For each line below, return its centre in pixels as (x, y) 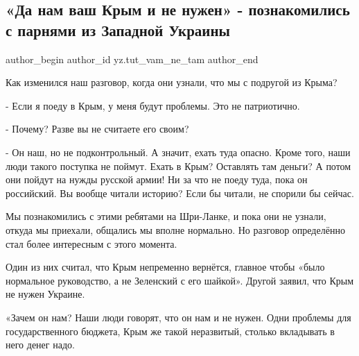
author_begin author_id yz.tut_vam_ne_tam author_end (132, 59)
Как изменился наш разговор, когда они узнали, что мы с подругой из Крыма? (172, 82)
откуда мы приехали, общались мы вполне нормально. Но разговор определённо (175, 229)
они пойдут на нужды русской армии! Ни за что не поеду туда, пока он (157, 179)
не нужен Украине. (45, 294)
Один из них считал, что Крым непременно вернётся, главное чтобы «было (165, 267)
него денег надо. (40, 345)
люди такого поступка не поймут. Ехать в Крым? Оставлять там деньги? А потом (178, 166)
